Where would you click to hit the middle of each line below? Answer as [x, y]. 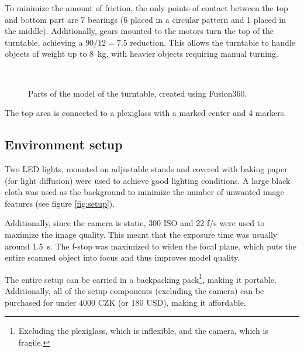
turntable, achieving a [44, 42]
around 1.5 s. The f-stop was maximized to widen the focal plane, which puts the [151, 246]
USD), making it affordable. [196, 302]
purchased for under [41, 302]
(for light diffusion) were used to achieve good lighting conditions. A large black [148, 180]
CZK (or [113, 302]
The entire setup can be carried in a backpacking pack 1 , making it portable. [141, 278]
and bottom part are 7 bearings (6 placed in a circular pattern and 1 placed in [146, 19]
